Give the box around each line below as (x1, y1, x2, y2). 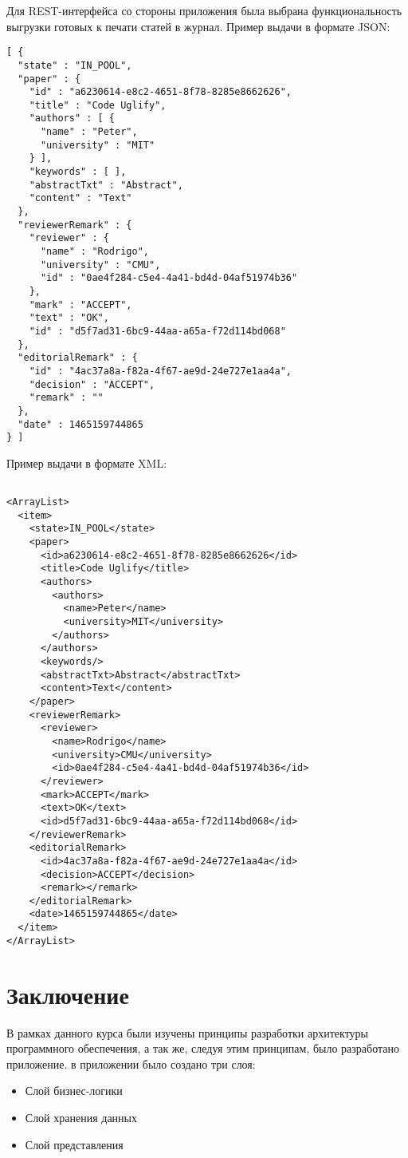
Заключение (6, 978, 129, 1010)
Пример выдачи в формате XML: (6, 454, 167, 471)
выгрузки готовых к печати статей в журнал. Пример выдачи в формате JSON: (6, 18, 390, 34)
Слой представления (25, 1136, 124, 1152)
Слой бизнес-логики (25, 1082, 123, 1099)
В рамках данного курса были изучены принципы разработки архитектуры (6, 1024, 368, 1041)
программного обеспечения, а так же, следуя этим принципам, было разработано (6, 1040, 400, 1057)
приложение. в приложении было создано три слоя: (6, 1055, 256, 1072)
